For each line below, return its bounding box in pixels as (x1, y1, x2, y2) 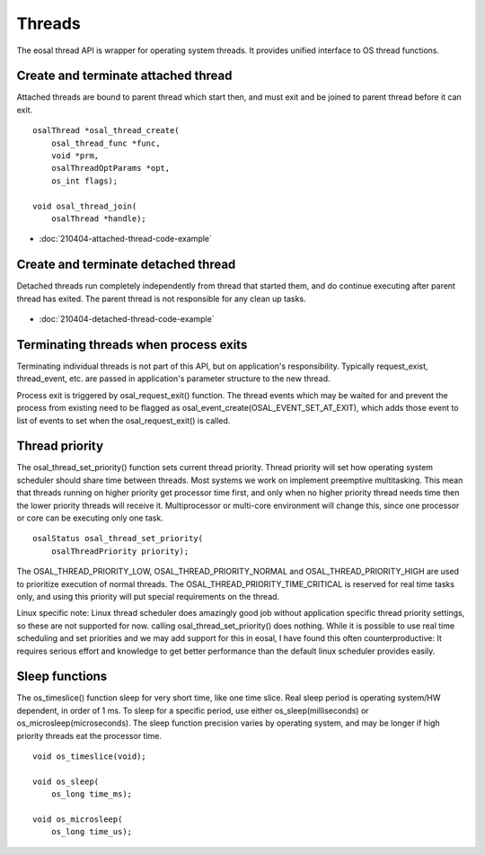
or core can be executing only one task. (16, 512, 163, 523)
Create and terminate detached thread (16, 257, 236, 272)
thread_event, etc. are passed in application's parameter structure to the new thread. (16, 373, 331, 384)
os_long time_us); (50, 827, 133, 837)
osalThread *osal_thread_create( (32, 126, 180, 136)
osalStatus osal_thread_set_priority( (32, 533, 204, 544)
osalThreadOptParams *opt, (50, 163, 171, 174)
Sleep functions (16, 669, 108, 684)
